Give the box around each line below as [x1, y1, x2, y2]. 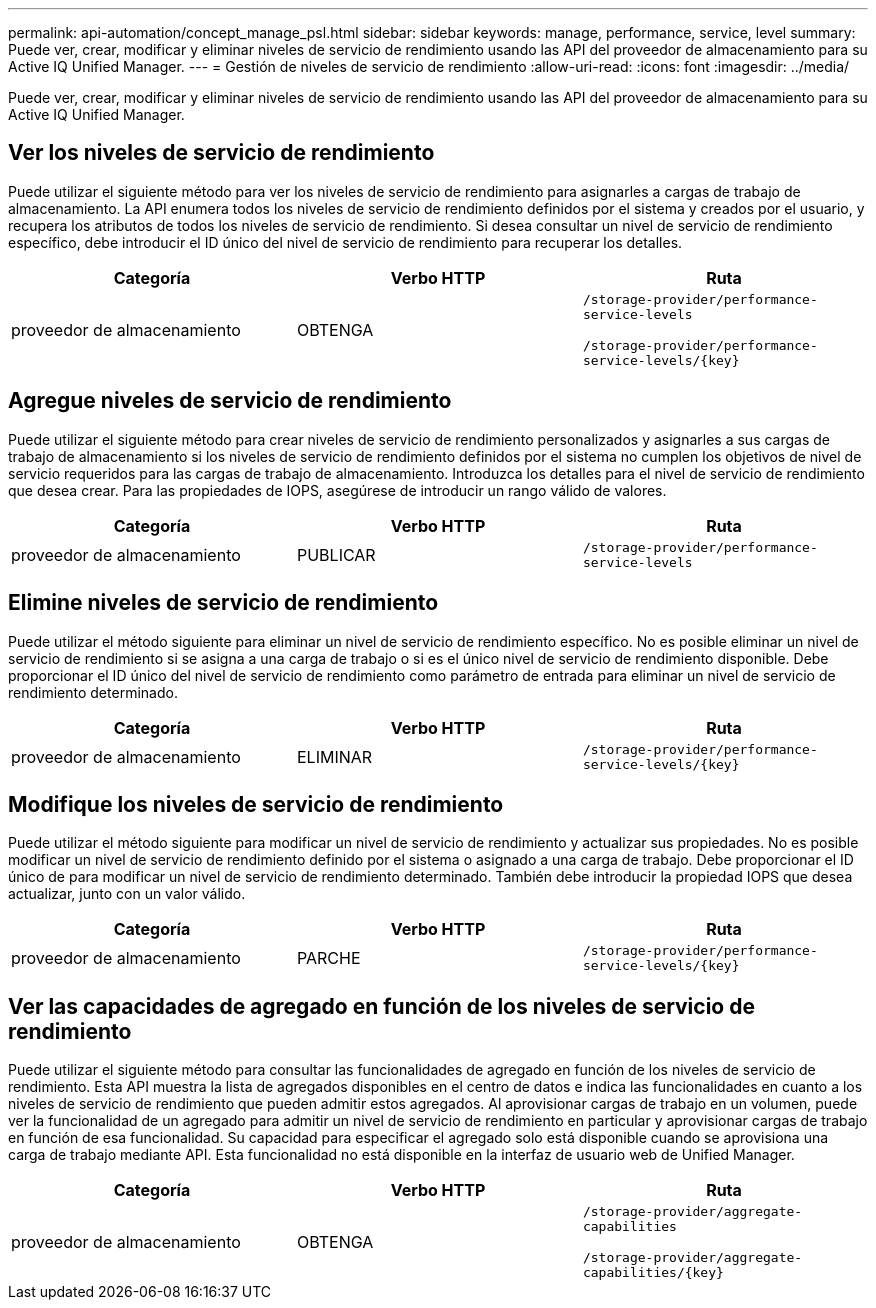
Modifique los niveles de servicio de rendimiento [8, 791, 504, 817]
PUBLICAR [296, 544, 376, 565]
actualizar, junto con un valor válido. [8, 885, 246, 903]
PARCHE [296, 948, 361, 969]
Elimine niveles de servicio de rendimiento [8, 590, 439, 616]
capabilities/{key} [582, 1265, 724, 1281]
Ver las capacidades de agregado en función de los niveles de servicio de [8, 993, 755, 1019]
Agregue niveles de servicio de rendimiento [8, 388, 452, 414]
